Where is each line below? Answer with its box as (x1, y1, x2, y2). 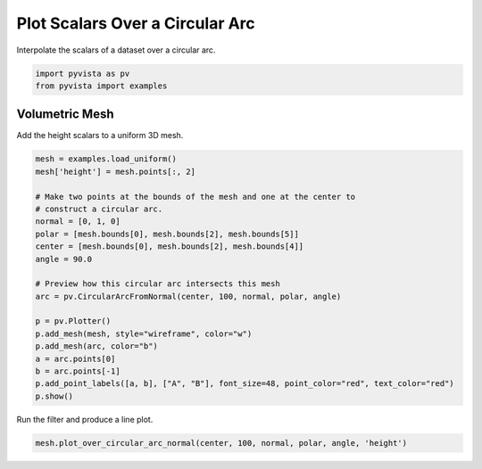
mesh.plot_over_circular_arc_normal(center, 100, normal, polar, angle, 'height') (35, 438, 408, 448)
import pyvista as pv (35, 68, 130, 78)
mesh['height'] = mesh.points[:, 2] (35, 166, 196, 177)
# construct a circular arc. (35, 203, 163, 214)
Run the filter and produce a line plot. (16, 414, 154, 424)
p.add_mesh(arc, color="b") (35, 341, 158, 351)
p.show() (35, 391, 74, 401)
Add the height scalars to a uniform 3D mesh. (16, 130, 184, 141)
